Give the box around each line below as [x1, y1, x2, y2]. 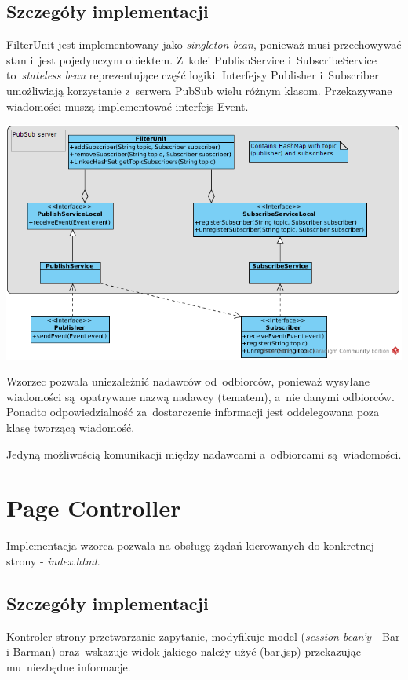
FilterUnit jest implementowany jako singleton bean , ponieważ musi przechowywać [6, 36, 402, 53]
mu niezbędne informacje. [6, 658, 131, 675]
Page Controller [6, 492, 181, 524]
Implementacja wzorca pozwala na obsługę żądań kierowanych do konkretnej [6, 537, 374, 554]
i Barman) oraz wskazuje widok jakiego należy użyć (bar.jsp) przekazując [6, 643, 362, 660]
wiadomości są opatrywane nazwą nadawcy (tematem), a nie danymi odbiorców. [6, 388, 395, 404]
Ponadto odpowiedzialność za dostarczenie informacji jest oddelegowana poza [6, 404, 380, 420]
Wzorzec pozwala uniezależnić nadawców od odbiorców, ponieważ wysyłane [6, 373, 370, 389]
